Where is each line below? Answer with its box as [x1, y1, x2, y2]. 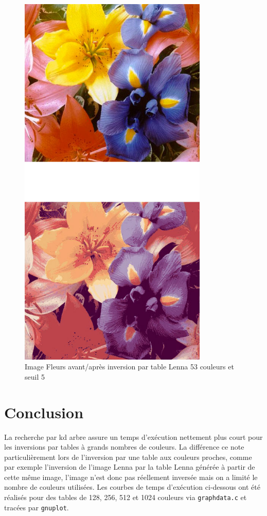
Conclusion [4, 401, 84, 422]
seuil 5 [25, 371, 45, 382]
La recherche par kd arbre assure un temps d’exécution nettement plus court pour [4, 431, 263, 442]
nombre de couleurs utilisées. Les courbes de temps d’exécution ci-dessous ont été [4, 482, 260, 492]
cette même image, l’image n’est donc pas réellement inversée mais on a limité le [4, 471, 258, 482]
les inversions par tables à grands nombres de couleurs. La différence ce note [4, 441, 244, 452]
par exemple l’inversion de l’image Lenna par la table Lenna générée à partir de [4, 461, 255, 472]
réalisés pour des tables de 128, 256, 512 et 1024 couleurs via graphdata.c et [4, 492, 247, 503]
